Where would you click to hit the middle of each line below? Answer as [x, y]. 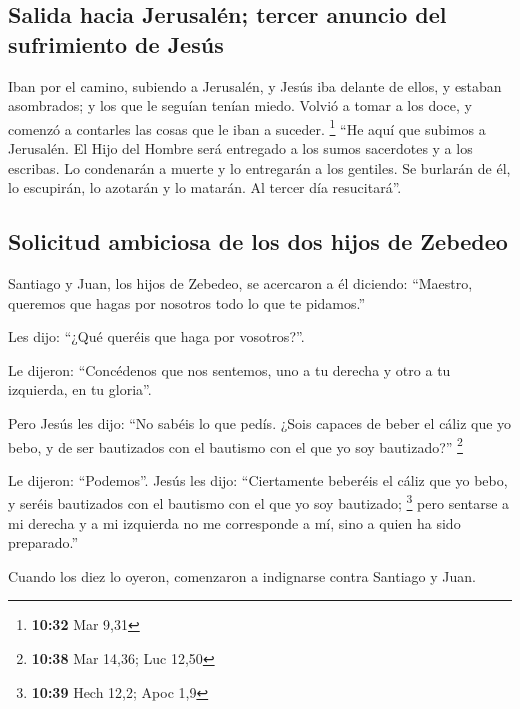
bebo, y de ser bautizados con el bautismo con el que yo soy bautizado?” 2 [235, 445]
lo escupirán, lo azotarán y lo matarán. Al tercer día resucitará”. [205, 187]
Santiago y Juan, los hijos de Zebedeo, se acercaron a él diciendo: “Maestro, [240, 283]
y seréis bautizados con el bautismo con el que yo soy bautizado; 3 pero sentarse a [259, 502]
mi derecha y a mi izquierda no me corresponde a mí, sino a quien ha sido [234, 522]
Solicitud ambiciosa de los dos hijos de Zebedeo [258, 241]
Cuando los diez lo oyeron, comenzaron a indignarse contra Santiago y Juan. [242, 575]
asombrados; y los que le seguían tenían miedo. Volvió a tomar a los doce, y [240, 105]
